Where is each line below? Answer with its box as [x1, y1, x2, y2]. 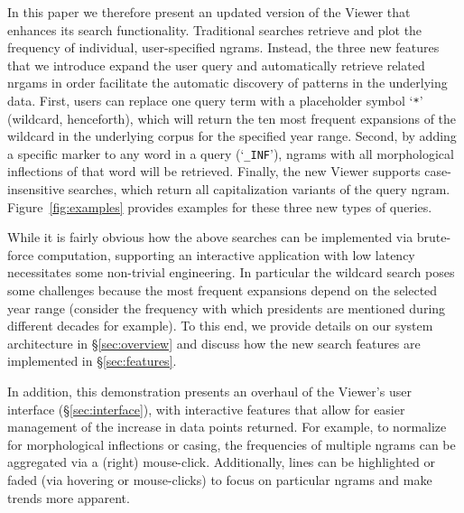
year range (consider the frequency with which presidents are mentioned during [7, 298, 446, 317]
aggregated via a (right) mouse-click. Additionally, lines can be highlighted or [7, 452, 435, 471]
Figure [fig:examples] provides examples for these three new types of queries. [7, 197, 432, 216]
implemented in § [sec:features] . [7, 351, 177, 370]
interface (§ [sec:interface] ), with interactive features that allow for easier [7, 399, 405, 418]
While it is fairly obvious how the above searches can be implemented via [7, 228, 413, 247]
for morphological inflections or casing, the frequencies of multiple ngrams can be [7, 434, 456, 453]
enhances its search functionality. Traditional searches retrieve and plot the [7, 20, 422, 39]
